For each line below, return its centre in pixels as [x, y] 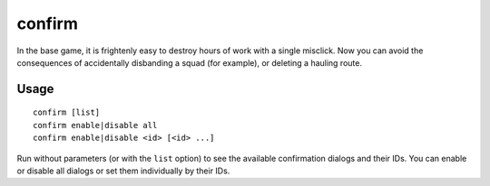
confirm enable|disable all [95, 125]
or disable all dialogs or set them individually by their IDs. [123, 171]
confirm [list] [67, 112]
